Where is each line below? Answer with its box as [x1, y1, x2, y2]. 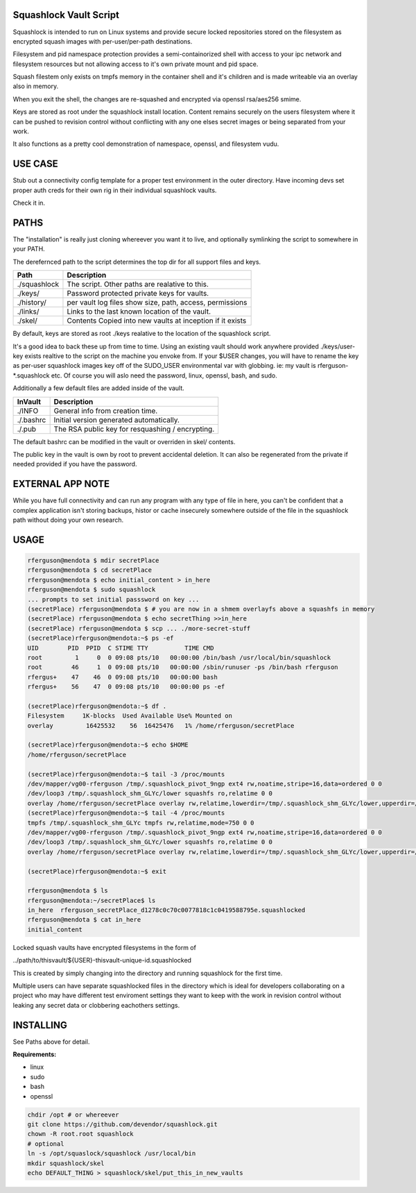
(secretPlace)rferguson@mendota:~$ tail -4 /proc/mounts [27, 809, 225, 817]
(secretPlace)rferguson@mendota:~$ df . [27, 702, 166, 710]
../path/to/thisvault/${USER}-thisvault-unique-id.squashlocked [12, 956, 192, 965]
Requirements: [12, 1050, 57, 1058]
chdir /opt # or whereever [27, 1110, 119, 1119]
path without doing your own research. [12, 516, 124, 524]
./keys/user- [320, 342, 356, 350]
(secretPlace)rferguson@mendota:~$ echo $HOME [27, 741, 189, 749]
